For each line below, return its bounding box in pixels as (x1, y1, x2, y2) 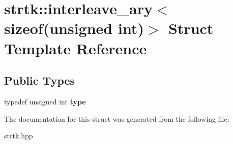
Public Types (4, 73, 75, 88)
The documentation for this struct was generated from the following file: (4, 113, 229, 124)
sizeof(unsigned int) (4, 18, 144, 39)
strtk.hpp (4, 130, 33, 141)
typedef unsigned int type (4, 96, 86, 106)
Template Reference (4, 38, 147, 58)
